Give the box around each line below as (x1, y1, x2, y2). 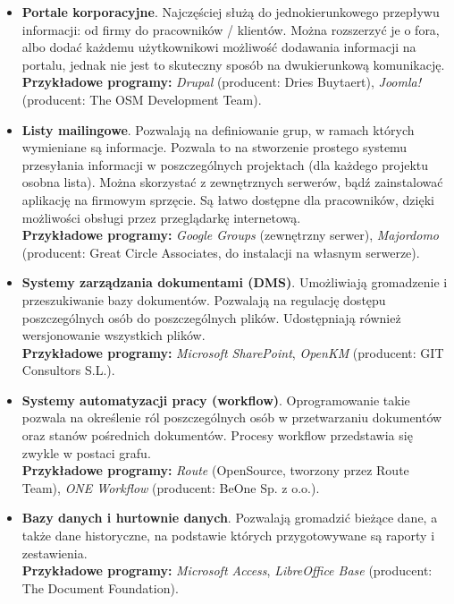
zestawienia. (21, 543, 88, 562)
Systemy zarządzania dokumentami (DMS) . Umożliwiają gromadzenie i (21, 273, 448, 292)
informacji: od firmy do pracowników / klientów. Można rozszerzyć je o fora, (21, 20, 440, 38)
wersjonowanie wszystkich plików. (21, 326, 206, 345)
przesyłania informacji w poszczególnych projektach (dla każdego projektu (21, 155, 428, 174)
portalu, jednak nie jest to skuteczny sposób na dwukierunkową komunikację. (21, 55, 445, 73)
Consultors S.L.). (21, 361, 115, 379)
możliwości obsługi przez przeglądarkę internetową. (21, 208, 301, 226)
